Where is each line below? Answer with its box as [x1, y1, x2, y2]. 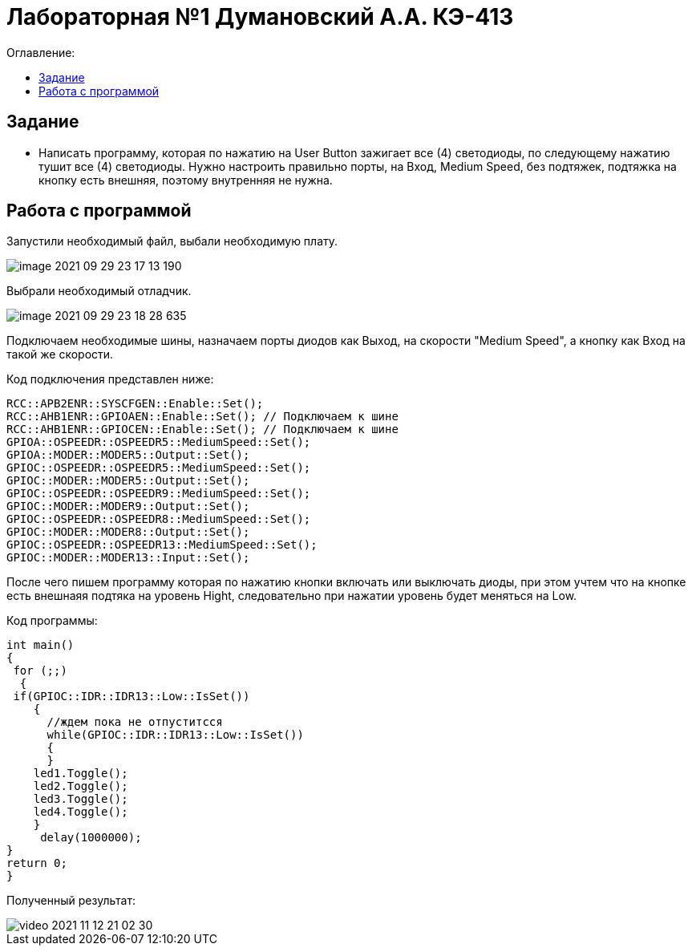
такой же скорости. [6, 347, 114, 362]
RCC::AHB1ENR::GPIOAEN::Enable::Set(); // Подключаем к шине [6, 410, 399, 423]
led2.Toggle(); [33, 780, 128, 793]
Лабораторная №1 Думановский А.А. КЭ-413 [6, 3, 514, 30]
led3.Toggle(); [33, 792, 128, 806]
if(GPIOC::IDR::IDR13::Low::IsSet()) [13, 690, 250, 703]
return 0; [6, 857, 67, 870]
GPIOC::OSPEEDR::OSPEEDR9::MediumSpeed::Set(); [6, 487, 311, 500]
